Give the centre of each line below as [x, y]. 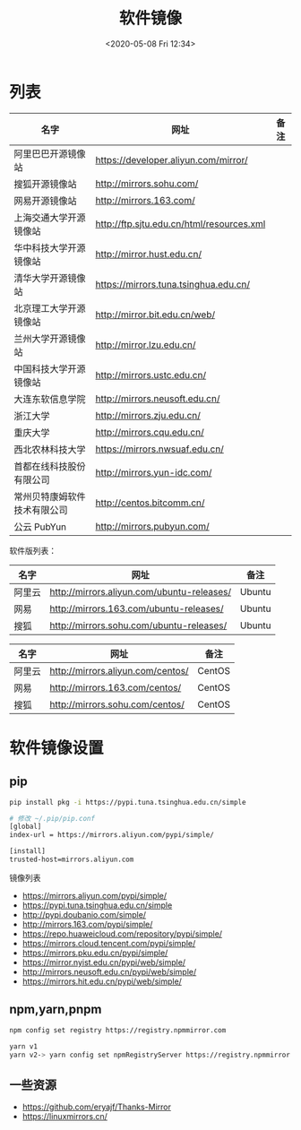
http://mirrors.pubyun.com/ [152, 526]
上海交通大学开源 [50, 218]
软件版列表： [33, 550]
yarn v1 [24, 1046]
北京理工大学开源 [50, 308]
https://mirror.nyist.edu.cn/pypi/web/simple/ [104, 962]
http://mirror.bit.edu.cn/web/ [155, 315]
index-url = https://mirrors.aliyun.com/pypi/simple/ [112, 835]
